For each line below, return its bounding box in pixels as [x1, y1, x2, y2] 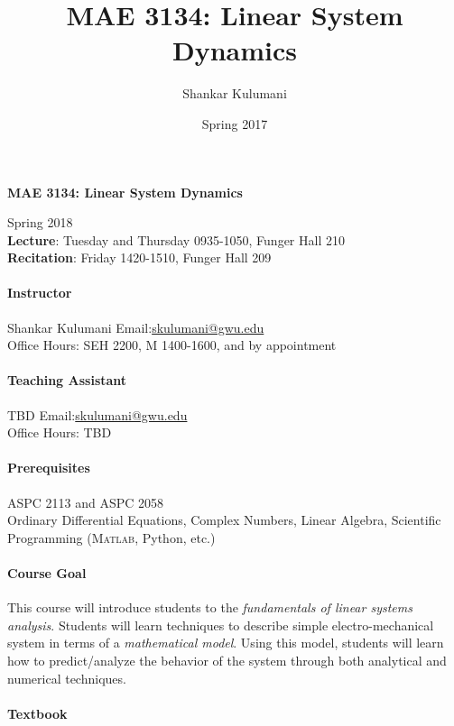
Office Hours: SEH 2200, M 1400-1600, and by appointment [7, 335, 337, 354]
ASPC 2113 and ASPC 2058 [7, 492, 164, 511]
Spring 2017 [201, 114, 268, 133]
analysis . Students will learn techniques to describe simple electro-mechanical [7, 615, 434, 634]
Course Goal [7, 564, 87, 583]
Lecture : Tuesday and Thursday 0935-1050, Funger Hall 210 [7, 230, 345, 249]
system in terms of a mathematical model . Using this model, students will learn [7, 633, 444, 652]
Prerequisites [7, 458, 90, 477]
